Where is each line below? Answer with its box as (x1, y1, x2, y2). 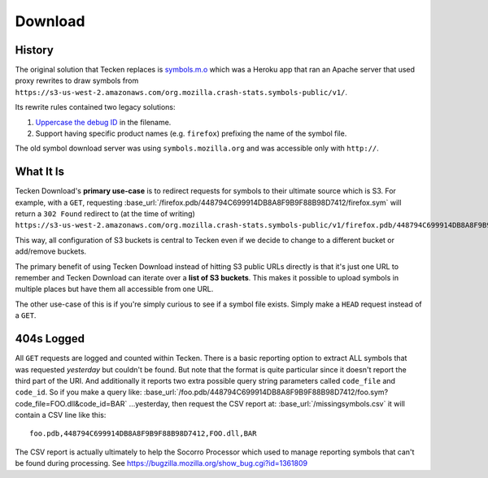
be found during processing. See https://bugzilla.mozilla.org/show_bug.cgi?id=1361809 (15, 458, 308, 468)
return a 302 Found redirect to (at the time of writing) (15, 209, 195, 219)
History (15, 43, 54, 57)
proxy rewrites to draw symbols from (15, 76, 139, 85)
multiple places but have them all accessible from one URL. (15, 285, 214, 294)
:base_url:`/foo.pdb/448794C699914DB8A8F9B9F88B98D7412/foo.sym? (143, 387, 389, 398)
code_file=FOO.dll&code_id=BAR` (15, 398, 128, 408)
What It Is (15, 165, 65, 179)
